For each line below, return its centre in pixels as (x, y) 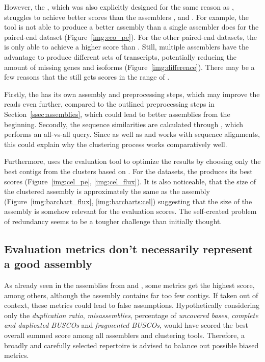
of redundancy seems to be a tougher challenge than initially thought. (113, 221)
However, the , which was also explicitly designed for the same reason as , (119, 7)
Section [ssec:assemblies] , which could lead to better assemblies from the (117, 114)
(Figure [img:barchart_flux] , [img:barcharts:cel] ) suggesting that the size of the (128, 201)
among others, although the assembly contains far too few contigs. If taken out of (131, 295)
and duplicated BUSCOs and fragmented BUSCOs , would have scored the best (126, 325)
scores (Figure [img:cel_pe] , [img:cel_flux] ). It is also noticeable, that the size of (130, 181)
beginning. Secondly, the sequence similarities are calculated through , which (124, 124)
